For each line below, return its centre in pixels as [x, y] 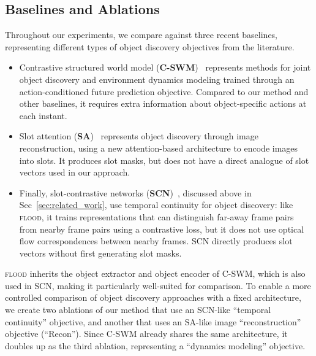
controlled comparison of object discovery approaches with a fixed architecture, [153, 297]
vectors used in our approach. [75, 172]
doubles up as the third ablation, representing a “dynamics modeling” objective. [155, 345]
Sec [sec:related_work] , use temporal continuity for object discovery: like [156, 205]
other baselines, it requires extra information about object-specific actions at [163, 103]
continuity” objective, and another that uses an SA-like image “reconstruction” [153, 321]
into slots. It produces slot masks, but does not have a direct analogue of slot [164, 160]
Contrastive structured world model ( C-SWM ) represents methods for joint [165, 67]
